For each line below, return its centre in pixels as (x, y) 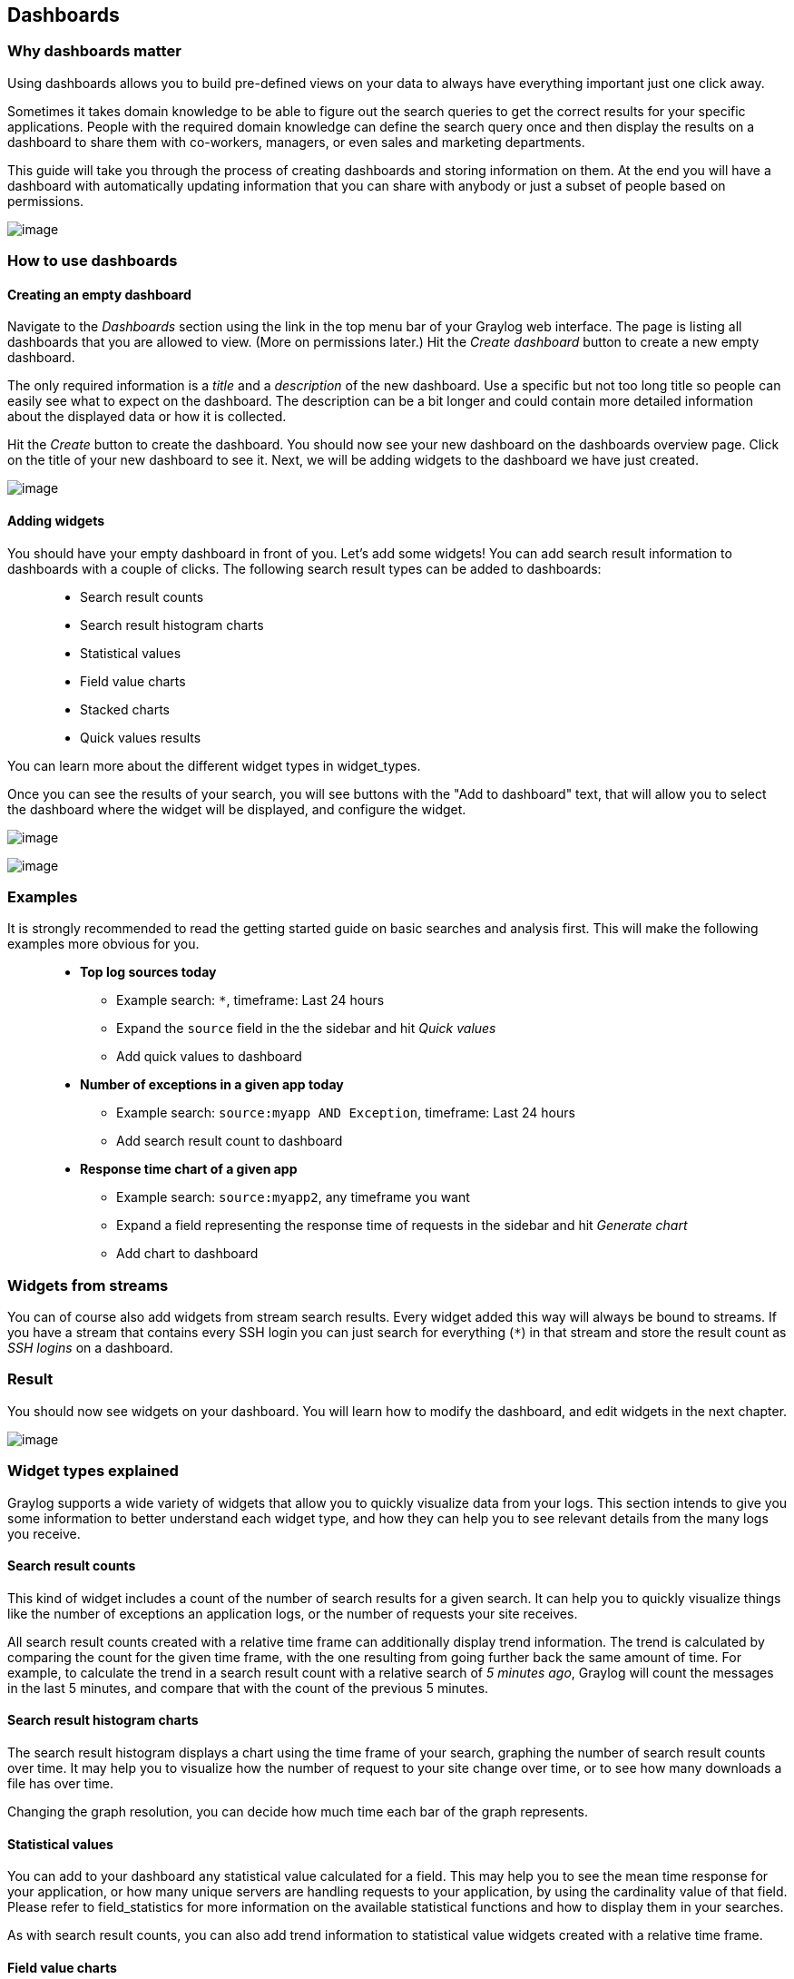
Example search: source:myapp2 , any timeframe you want (293, 1197)
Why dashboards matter (94, 51)
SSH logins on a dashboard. (90, 1348)
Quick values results (141, 737)
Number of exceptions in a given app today (212, 1085)
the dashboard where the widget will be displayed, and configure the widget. (237, 809)
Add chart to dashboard (187, 1254)
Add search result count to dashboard (230, 1141)
